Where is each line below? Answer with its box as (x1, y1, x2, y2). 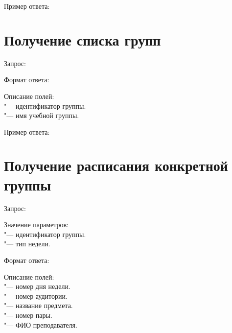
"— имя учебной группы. (4, 110, 79, 120)
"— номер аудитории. (4, 290, 68, 301)
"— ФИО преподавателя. (4, 319, 77, 330)
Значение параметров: (4, 219, 69, 230)
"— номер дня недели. (4, 281, 70, 291)
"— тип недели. (4, 238, 50, 249)
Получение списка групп (4, 29, 161, 49)
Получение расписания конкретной (4, 155, 228, 175)
